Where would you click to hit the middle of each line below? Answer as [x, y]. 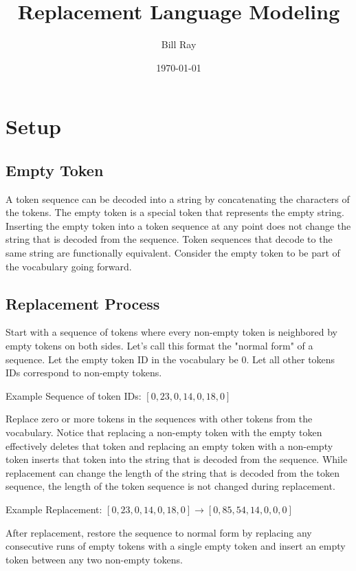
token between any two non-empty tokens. [94, 559]
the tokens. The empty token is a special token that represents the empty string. [175, 212]
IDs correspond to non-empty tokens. [84, 373]
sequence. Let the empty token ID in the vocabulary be [122, 359]
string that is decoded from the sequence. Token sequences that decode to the [169, 239]
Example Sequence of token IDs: [74, 395]
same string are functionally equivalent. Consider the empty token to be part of [173, 253]
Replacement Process [83, 303]
